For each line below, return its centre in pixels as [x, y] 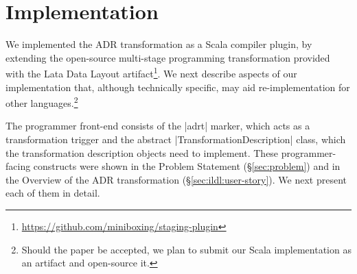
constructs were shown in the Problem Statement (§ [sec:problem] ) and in [187, 166]
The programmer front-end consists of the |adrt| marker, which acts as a [158, 126]
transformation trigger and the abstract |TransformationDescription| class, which [176, 139]
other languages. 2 [42, 102]
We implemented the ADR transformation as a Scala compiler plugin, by [159, 44]
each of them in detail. [53, 193]
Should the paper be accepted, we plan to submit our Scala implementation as [186, 249]
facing [18, 166]
